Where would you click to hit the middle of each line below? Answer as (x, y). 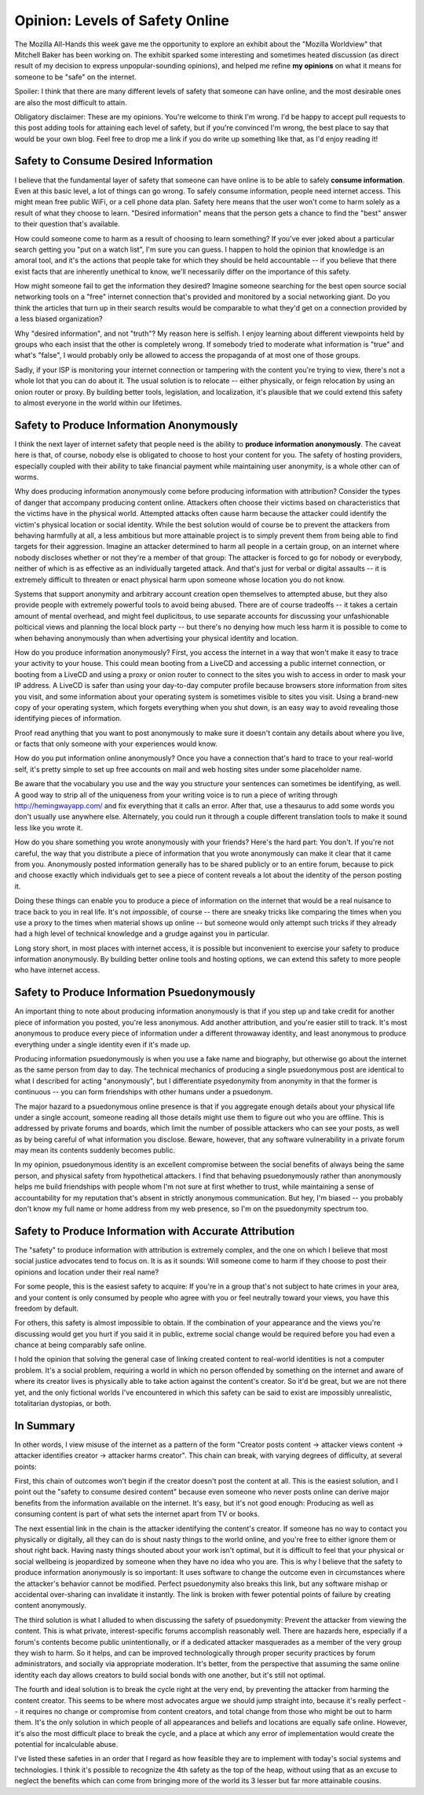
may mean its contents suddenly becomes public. (95, 1150)
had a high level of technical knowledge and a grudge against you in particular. (142, 934)
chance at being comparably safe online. (80, 1345)
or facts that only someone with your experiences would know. (116, 744)
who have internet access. (57, 970)
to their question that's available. (68, 224)
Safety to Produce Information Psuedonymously (135, 993)
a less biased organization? (58, 319)
